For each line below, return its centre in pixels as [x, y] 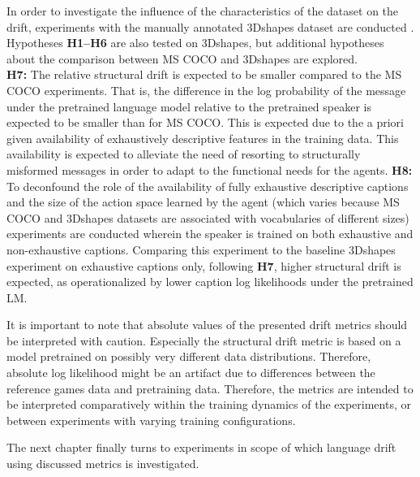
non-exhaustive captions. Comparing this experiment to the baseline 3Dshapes [201, 249]
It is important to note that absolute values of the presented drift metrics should [207, 325]
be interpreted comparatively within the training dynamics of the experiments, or [209, 404]
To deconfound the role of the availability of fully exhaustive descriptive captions [208, 186]
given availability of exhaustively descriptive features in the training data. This [203, 138]
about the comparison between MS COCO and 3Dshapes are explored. [182, 58]
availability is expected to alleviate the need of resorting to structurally [184, 154]
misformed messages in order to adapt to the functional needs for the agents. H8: [210, 169]
